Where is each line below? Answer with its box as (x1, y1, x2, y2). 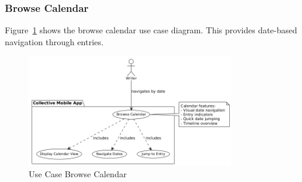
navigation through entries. (5, 35, 104, 48)
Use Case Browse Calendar (29, 168, 127, 180)
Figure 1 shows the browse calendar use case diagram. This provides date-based (5, 24, 297, 36)
